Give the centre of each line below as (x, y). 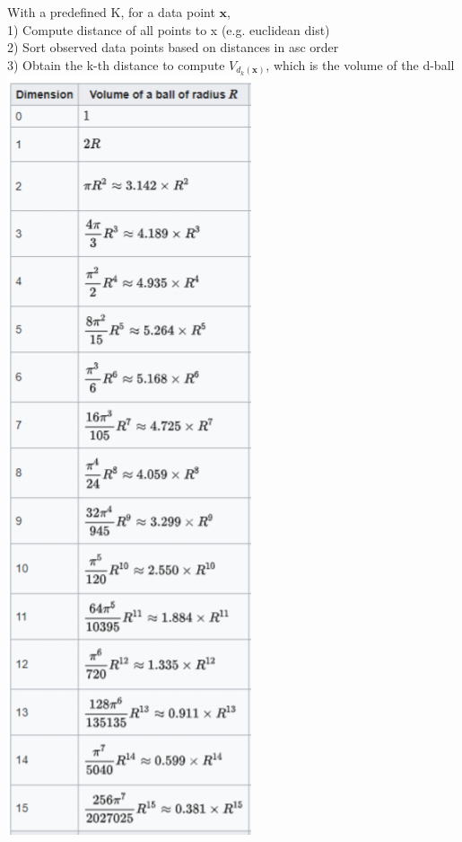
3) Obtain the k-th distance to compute (116, 64)
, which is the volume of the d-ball (360, 64)
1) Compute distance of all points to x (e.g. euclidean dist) (169, 29)
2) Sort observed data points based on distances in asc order (173, 47)
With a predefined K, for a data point (111, 12)
